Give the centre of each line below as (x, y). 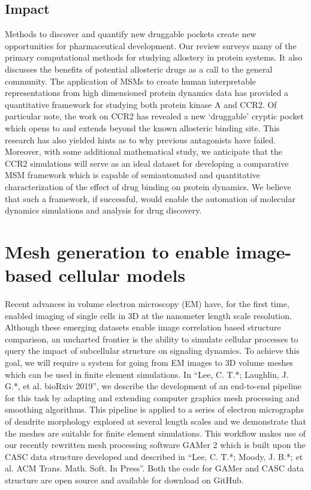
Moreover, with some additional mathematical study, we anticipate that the (144, 151)
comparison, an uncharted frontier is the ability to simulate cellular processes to (152, 339)
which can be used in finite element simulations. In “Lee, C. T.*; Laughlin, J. (147, 374)
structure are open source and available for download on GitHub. (124, 480)
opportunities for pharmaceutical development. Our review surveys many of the (151, 45)
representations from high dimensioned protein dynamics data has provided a (147, 93)
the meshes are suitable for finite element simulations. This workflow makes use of (155, 433)
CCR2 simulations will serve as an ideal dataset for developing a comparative (147, 163)
